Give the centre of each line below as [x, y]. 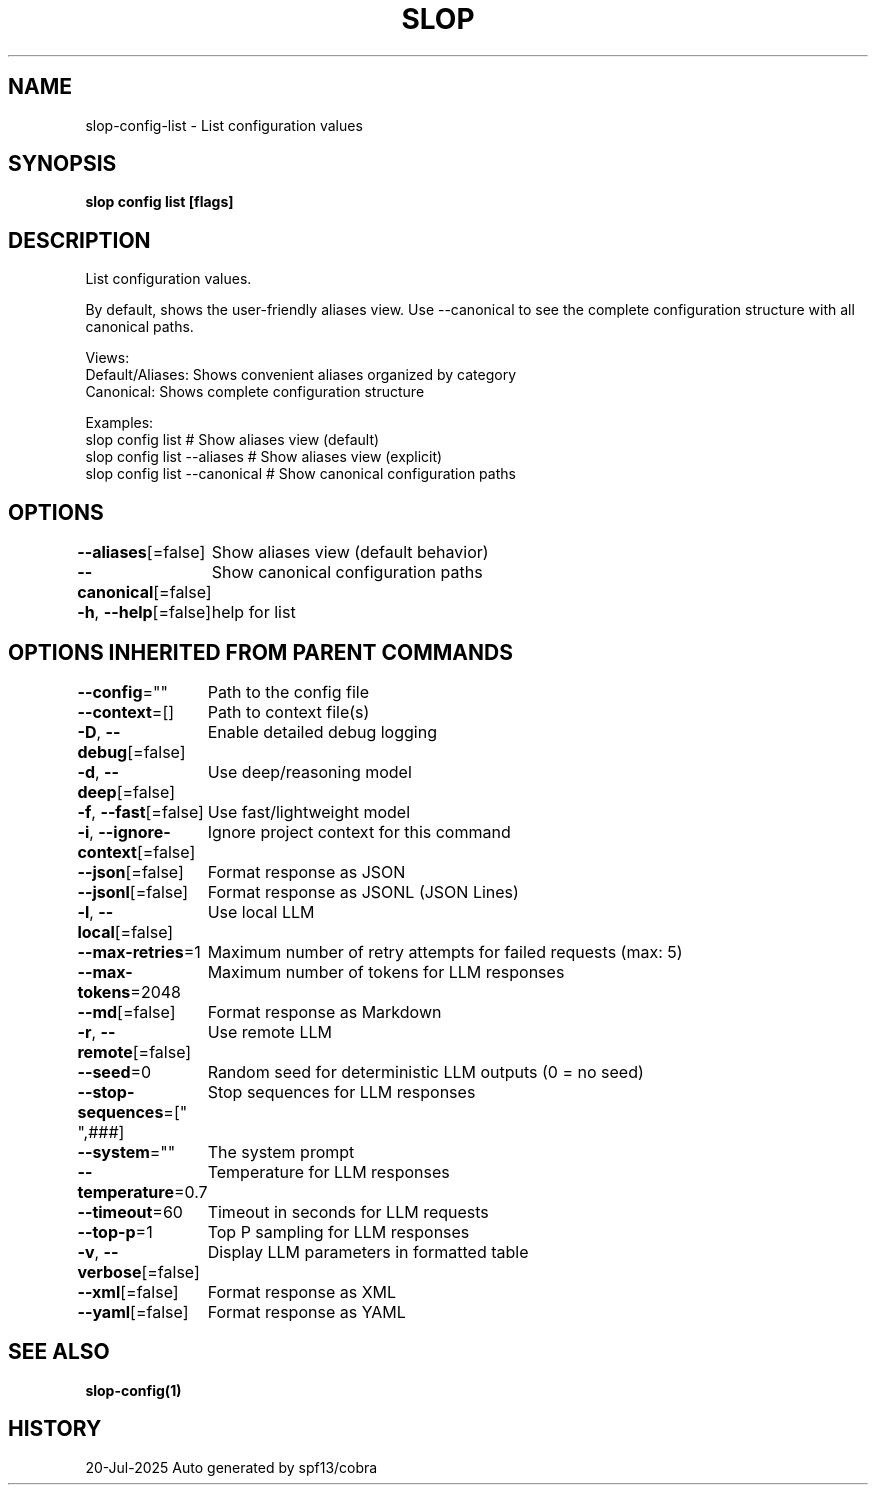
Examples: [119, 423]
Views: [107, 358]
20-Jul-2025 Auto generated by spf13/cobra [231, 1467]
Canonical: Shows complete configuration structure [255, 392]
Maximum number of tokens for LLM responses [386, 971]
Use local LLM [261, 911]
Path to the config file [288, 691]
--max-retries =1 [139, 951]
